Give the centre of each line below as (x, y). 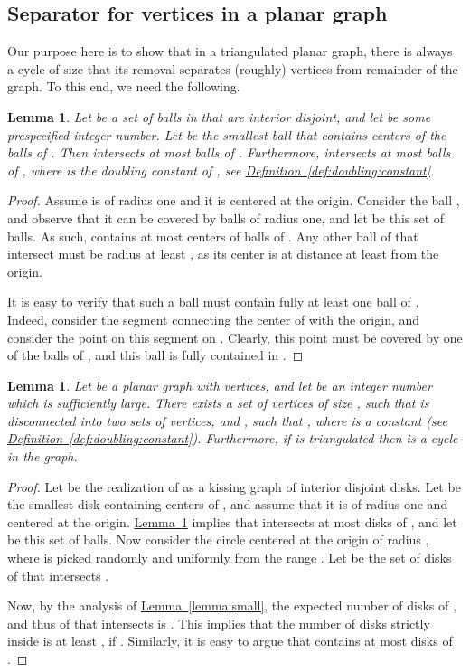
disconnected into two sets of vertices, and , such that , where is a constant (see (227, 420)
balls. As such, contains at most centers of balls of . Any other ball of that (213, 236)
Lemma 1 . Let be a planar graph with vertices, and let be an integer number (220, 385)
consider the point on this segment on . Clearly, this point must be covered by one (235, 337)
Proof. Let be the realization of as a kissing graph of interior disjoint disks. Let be (234, 486)
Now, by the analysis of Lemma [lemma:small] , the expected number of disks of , (232, 606)
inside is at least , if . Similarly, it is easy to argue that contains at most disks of (230, 641)
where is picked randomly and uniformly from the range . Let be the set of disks (230, 558)
